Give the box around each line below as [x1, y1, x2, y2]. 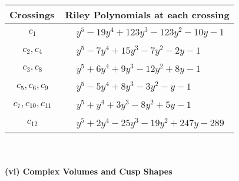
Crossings [9, 8, 55, 21]
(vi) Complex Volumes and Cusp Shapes [5, 165, 172, 177]
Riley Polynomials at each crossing [65, 8, 230, 21]
